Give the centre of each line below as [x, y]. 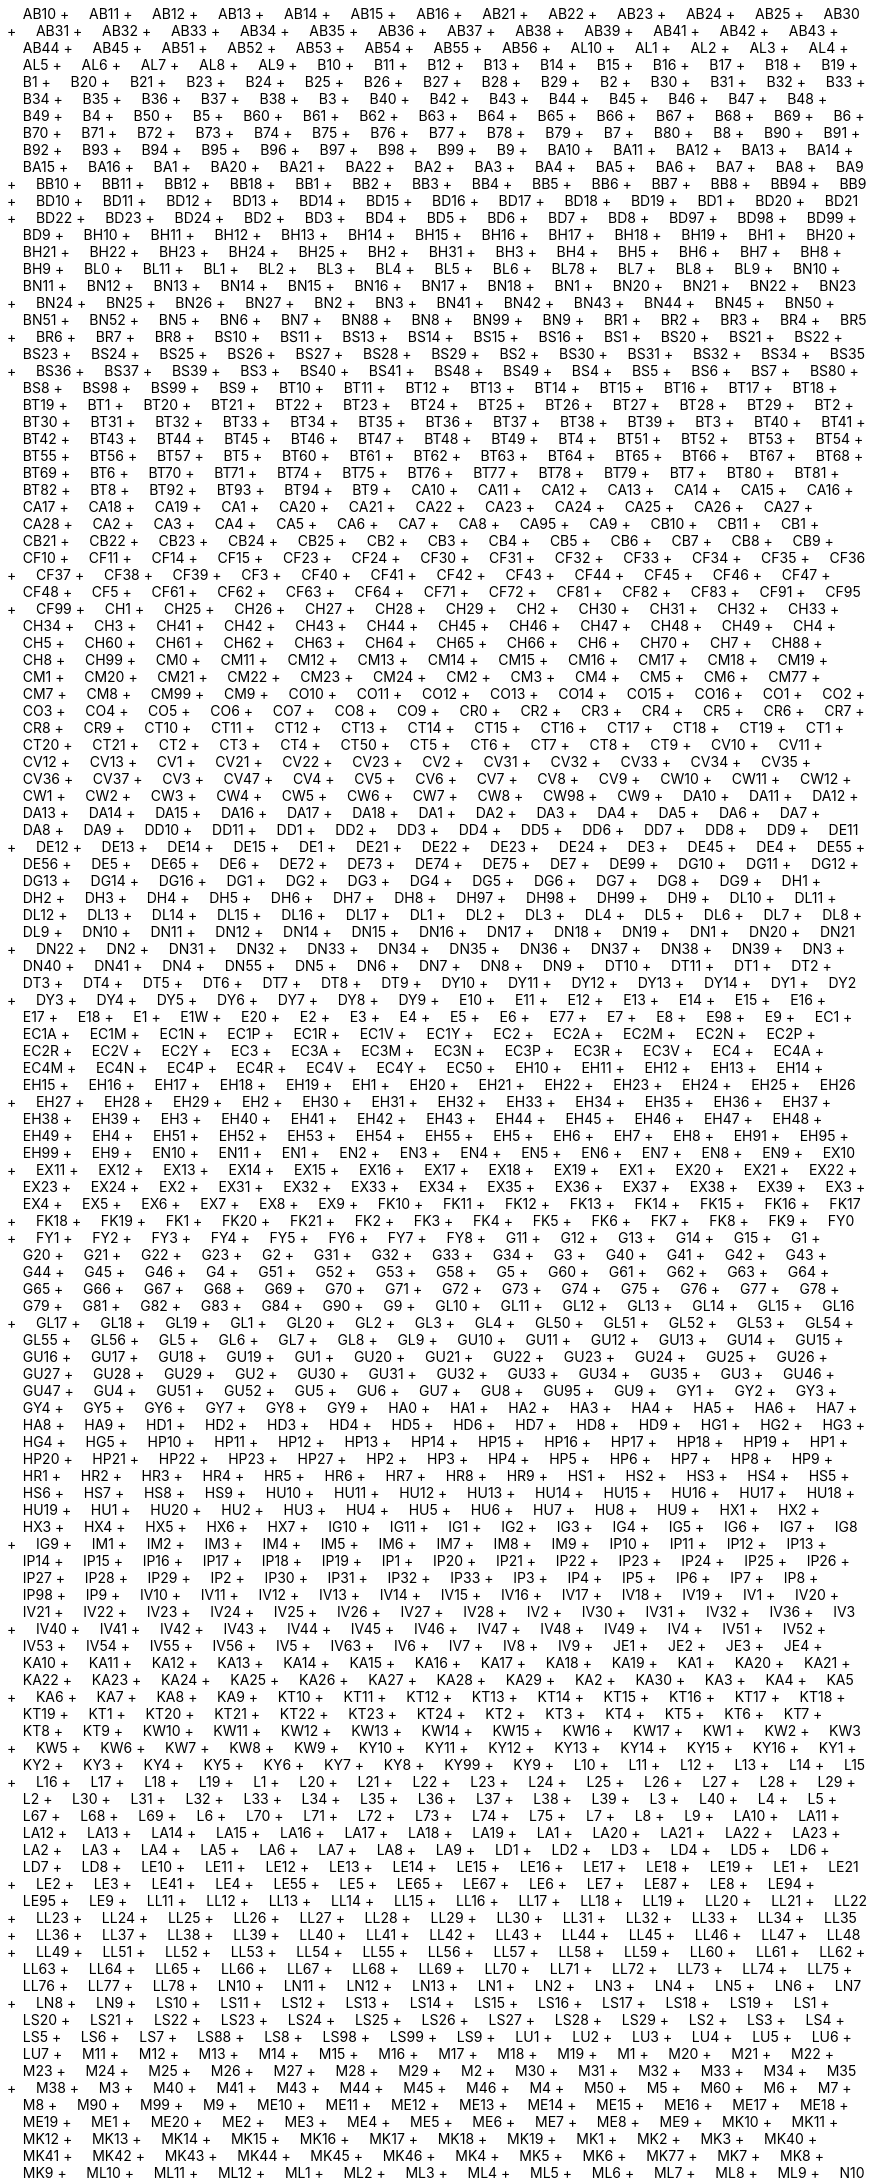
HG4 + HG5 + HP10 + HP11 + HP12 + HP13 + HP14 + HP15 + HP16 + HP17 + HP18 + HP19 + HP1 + [435, 1441]
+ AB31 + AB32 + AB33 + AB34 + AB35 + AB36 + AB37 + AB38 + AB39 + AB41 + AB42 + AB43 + [423, 30]
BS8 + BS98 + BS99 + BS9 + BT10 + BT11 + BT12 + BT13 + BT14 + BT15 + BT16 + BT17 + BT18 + [430, 387]
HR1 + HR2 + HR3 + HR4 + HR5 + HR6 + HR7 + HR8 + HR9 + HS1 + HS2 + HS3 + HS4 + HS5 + [436, 1475]
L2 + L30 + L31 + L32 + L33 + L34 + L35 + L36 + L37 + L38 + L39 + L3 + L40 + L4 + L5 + [430, 1798]
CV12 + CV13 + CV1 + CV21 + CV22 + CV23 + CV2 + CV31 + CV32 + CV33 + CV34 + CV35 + [417, 761]
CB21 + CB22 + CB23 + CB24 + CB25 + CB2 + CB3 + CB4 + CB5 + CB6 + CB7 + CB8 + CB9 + [428, 540]
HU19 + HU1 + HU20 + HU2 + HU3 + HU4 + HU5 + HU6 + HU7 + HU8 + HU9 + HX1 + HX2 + [421, 1509]
